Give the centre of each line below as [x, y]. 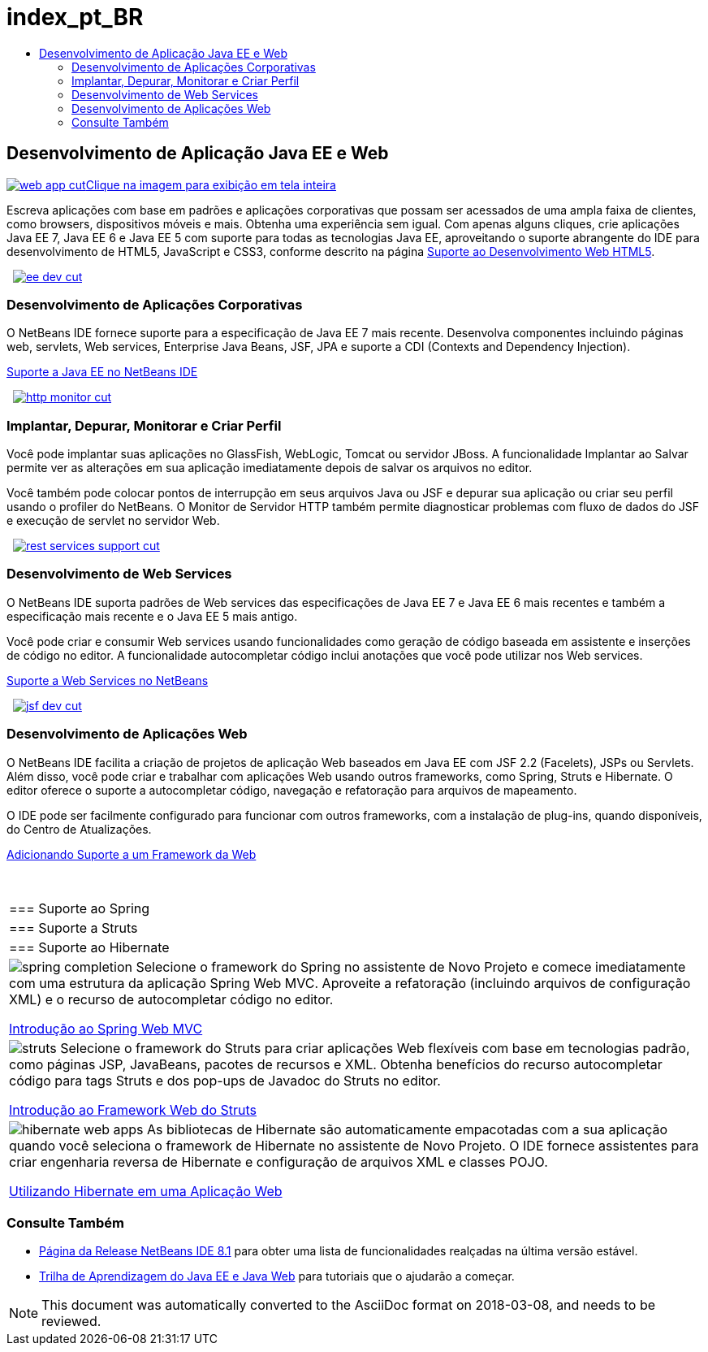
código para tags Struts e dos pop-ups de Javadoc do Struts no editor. [225, 1080]
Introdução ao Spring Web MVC [106, 1028]
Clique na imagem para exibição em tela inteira [211, 184]
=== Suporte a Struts [73, 927]
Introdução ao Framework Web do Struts [133, 1109]
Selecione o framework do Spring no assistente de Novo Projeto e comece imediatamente [411, 966]
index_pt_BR [75, 17]
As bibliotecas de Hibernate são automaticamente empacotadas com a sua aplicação [408, 1129]
